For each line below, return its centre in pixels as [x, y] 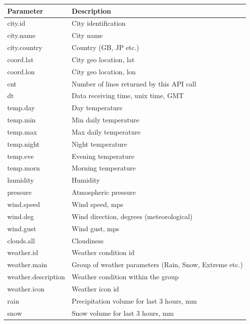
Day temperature [97, 108]
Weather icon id [95, 288]
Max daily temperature [106, 131]
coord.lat [21, 59]
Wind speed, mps [97, 204]
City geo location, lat [103, 59]
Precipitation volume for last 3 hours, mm [134, 300]
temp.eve [21, 156]
